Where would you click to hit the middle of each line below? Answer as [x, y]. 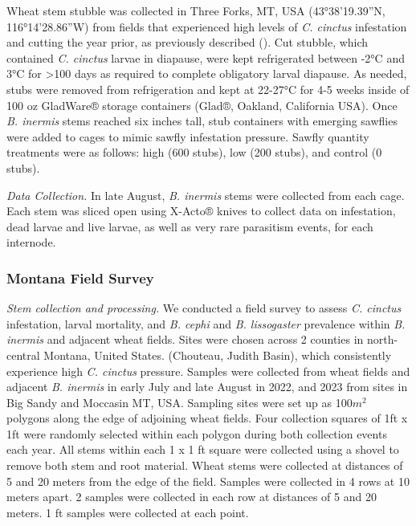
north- [382, 339]
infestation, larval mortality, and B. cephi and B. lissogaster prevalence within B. [206, 323]
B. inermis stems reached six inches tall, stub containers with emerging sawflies [202, 121]
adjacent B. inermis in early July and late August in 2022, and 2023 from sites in [207, 387]
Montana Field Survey [80, 277]
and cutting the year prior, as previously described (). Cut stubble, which [188, 42]
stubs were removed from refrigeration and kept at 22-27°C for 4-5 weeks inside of [208, 89]
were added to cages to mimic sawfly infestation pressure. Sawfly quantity [188, 136]
